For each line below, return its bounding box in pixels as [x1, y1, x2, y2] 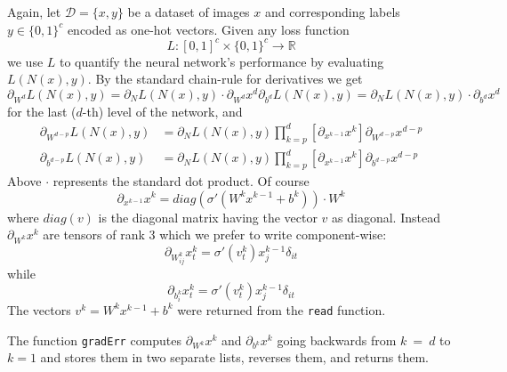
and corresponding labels [264, 3, 400, 20]
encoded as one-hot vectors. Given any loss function [67, 20, 350, 38]
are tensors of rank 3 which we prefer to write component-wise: [43, 225, 387, 244]
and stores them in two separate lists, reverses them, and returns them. [40, 348, 429, 367]
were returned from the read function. [177, 300, 386, 319]
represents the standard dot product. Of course [52, 171, 310, 190]
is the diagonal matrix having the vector [98, 207, 318, 226]
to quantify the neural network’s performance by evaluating [59, 52, 384, 70]
